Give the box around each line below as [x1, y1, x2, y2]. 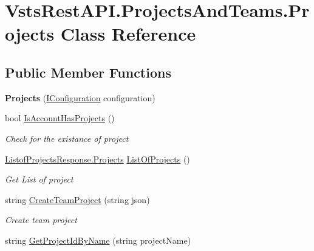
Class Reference [60, 21, 196, 46]
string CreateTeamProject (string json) [5, 193, 150, 206]
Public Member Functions [5, 62, 171, 81]
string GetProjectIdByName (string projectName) [5, 233, 191, 246]
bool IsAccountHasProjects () [5, 112, 115, 124]
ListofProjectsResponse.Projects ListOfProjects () [5, 152, 190, 165]
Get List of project [5, 173, 73, 186]
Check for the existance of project [5, 132, 129, 144]
